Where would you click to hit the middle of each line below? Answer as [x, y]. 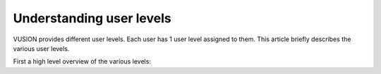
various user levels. [41, 48]
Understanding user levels [92, 18]
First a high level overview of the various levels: [82, 61]
